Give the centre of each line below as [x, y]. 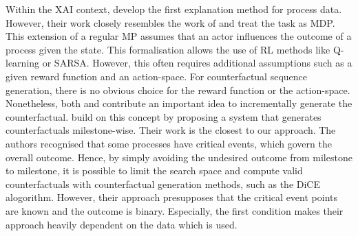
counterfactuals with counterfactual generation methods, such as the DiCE [163, 184]
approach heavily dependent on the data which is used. [122, 224]
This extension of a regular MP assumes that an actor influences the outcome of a [179, 36]
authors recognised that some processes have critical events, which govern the [169, 143]
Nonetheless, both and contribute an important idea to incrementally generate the [179, 103]
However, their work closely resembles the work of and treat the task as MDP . [170, 22]
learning [23, 63]
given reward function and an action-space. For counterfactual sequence [157, 76]
